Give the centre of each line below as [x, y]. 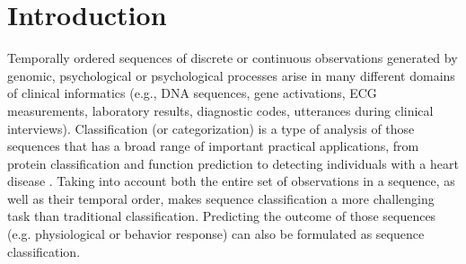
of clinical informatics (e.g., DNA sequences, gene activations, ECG [192, 93]
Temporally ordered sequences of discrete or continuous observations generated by [233, 58]
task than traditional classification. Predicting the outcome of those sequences [222, 216]
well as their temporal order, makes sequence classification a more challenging [221, 198]
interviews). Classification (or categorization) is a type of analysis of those [211, 128]
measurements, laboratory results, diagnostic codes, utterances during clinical [220, 110]
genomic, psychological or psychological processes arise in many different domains [231, 75]
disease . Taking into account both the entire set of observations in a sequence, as [231, 181]
